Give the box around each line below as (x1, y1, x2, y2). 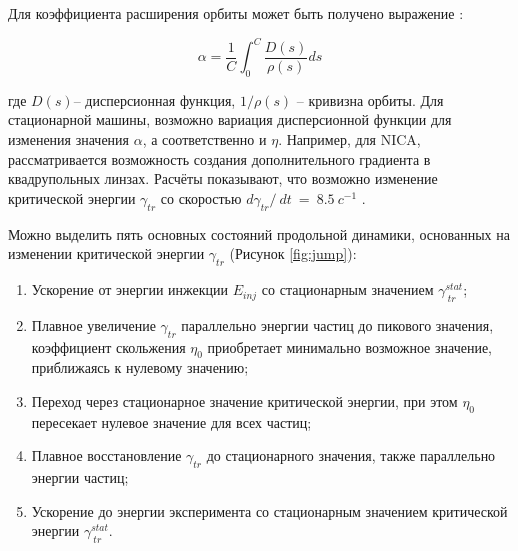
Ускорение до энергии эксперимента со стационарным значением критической (31, 500, 508, 521)
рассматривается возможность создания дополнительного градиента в (8, 148, 431, 169)
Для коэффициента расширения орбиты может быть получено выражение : (8, 3, 464, 23)
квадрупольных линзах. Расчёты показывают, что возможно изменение (8, 168, 438, 189)
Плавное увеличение (31, 314, 156, 335)
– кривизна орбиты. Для (296, 89, 444, 110)
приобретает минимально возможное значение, (207, 336, 492, 357)
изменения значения (8, 129, 130, 150)
